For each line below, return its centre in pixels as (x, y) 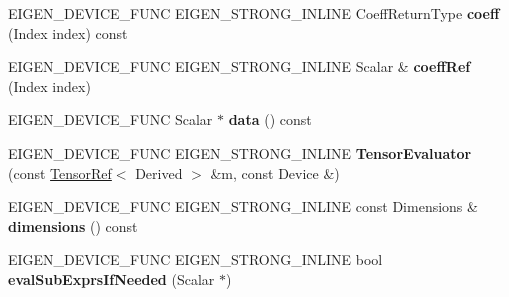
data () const (270, 119)
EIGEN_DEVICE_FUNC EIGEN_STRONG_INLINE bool (195, 259)
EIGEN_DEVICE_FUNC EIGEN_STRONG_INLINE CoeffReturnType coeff (254, 13)
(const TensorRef (60, 172)
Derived (159, 172)
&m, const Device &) (275, 172)
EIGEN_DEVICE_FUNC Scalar (110, 119)
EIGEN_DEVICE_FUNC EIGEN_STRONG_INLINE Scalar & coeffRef (239, 66)
